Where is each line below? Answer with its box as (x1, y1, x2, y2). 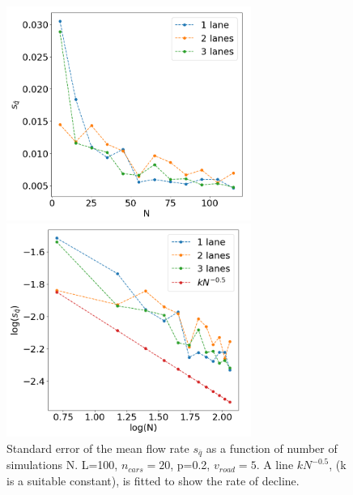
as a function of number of (206, 439, 338, 456)
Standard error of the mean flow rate (6, 439, 189, 456)
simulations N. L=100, (6, 456, 118, 473)
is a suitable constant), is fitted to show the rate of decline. (6, 472, 300, 489)
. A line (256, 456, 294, 473)
